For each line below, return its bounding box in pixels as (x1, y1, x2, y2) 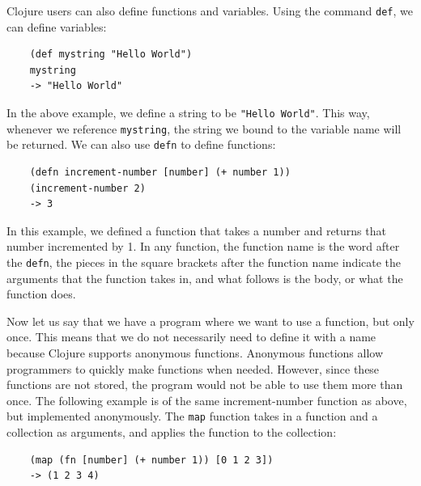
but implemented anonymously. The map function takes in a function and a (6, 408, 378, 425)
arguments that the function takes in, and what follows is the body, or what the (6, 269, 403, 286)
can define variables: (6, 18, 107, 35)
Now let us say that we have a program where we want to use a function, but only (6, 312, 415, 329)
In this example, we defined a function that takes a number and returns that (6, 222, 386, 239)
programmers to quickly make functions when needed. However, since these (6, 360, 380, 377)
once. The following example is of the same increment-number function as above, (6, 391, 407, 408)
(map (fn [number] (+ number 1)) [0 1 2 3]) (29, 454, 274, 466)
